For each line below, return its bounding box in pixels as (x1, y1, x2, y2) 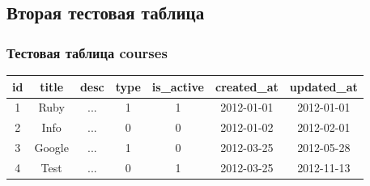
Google (34, 139, 69, 156)
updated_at (289, 78, 358, 95)
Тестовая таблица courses (6, 42, 168, 62)
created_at (215, 78, 279, 95)
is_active (151, 78, 204, 95)
